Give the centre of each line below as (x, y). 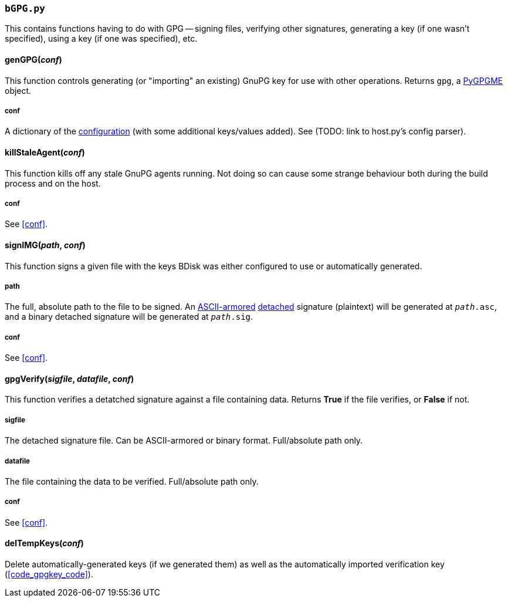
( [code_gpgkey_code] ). (49, 574)
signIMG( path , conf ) (45, 245)
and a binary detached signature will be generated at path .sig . (129, 317)
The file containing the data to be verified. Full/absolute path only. (132, 481)
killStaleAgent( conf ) (45, 152)
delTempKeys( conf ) (44, 543)
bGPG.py (25, 9)
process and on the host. (53, 183)
